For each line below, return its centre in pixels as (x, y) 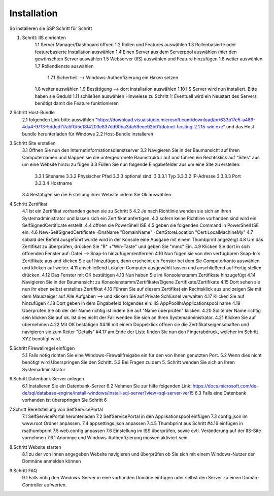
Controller (32, 485)
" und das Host (239, 127)
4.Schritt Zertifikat (28, 204)
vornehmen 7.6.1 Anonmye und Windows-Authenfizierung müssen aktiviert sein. (106, 438)
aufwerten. (55, 485)
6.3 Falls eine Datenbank (220, 393)
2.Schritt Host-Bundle (32, 113)
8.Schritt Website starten (35, 447)
